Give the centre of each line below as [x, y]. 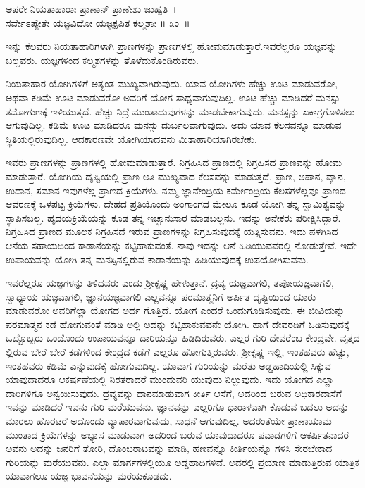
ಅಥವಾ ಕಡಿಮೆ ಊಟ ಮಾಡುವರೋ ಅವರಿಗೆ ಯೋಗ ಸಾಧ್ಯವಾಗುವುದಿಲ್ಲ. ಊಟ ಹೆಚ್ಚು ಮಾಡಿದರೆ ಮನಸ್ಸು [173, 97]
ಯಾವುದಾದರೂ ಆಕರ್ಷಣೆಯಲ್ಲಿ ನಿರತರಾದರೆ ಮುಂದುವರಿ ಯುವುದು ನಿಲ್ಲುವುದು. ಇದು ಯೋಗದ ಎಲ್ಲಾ [170, 379]
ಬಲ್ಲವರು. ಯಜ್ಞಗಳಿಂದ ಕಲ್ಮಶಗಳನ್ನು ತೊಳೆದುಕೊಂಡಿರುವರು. [102, 60]
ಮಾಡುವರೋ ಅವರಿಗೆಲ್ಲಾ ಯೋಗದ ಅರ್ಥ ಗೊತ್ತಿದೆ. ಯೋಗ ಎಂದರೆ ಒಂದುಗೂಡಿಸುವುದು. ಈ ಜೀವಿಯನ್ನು [175, 310]
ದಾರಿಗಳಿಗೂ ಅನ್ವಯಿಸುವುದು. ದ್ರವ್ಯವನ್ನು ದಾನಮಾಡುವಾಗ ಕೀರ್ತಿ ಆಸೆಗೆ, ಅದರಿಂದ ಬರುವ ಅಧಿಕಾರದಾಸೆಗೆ [174, 393]
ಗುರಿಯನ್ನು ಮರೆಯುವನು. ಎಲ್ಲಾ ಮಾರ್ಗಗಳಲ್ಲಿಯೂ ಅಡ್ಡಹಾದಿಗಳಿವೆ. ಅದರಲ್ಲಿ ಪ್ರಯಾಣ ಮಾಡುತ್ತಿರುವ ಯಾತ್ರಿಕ [182, 462]
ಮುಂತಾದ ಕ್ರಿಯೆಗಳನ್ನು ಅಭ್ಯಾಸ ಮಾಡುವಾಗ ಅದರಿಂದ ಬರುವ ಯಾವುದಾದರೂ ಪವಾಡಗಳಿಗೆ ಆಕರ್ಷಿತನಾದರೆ [178, 434]
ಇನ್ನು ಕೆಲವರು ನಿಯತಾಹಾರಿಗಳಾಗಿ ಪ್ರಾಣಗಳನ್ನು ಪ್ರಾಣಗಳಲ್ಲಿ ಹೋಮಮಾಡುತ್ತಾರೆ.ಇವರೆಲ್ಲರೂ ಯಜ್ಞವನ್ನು [172, 46]
